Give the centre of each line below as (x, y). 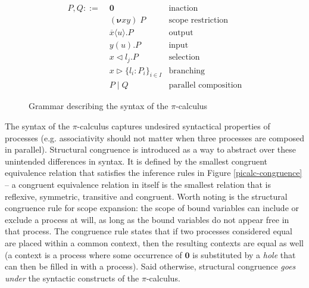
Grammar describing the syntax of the (99, 106)
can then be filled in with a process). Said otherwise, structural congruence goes (150, 266)
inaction (183, 9)
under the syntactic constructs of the (72, 278)
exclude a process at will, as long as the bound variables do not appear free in (147, 219)
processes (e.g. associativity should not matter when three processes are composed (154, 137)
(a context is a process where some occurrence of (93, 254)
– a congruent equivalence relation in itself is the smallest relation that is (138, 185)
